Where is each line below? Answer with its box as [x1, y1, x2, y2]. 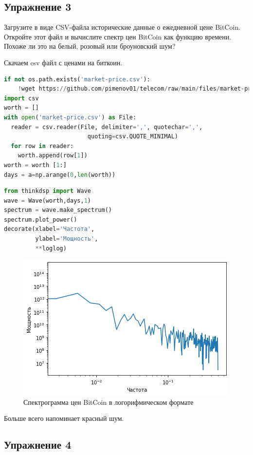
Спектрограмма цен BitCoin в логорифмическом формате [23, 397, 194, 407]
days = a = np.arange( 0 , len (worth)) [4, 171, 116, 178]
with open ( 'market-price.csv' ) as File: [4, 114, 137, 121]
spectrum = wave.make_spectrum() [4, 207, 112, 214]
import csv [4, 95, 39, 102]
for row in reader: [11, 142, 74, 150]
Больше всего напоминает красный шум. [4, 413, 124, 423]
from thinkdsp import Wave [4, 188, 91, 195]
